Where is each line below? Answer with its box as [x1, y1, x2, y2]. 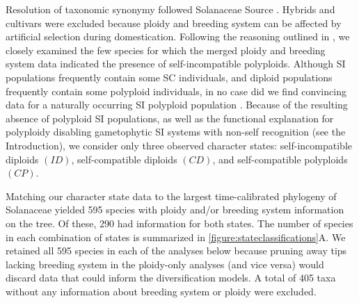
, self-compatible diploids [71, 151, 177, 166]
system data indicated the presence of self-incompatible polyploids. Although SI [6, 56, 346, 71]
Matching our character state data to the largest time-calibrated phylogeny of [6, 188, 337, 203]
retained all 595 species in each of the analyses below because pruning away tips [6, 243, 347, 258]
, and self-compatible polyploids [212, 151, 348, 166]
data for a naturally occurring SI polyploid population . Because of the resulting [6, 97, 348, 112]
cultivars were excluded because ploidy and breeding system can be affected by [6, 15, 342, 30]
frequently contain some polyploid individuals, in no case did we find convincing [6, 83, 346, 98]
